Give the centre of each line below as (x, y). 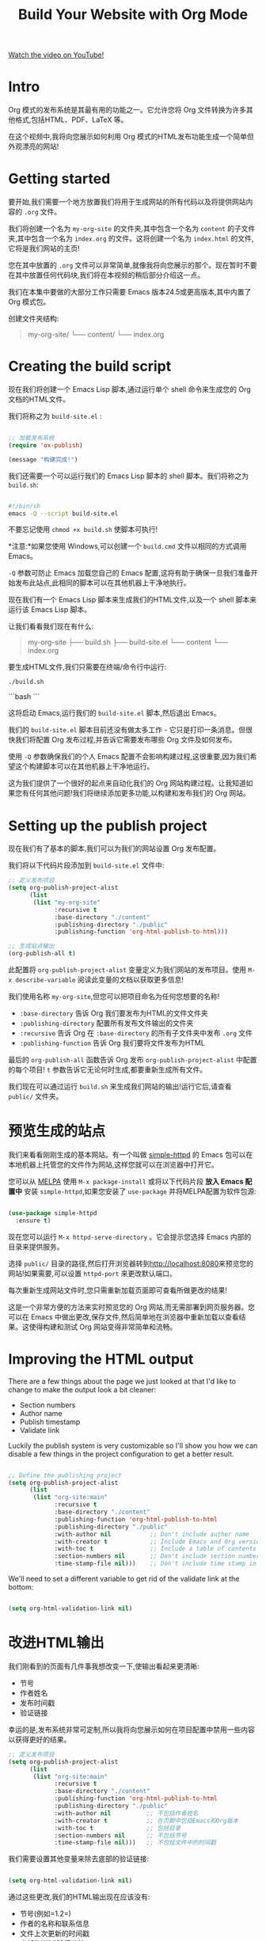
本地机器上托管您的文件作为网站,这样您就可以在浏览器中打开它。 (114, 1164)
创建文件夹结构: (34, 319)
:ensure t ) (33, 1221)
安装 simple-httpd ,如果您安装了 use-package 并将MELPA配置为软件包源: (140, 1191)
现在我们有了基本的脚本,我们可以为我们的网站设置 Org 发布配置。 (114, 849)
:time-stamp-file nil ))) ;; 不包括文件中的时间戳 (135, 1843)
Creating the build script (90, 367)
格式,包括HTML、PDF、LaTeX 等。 (71, 120)
